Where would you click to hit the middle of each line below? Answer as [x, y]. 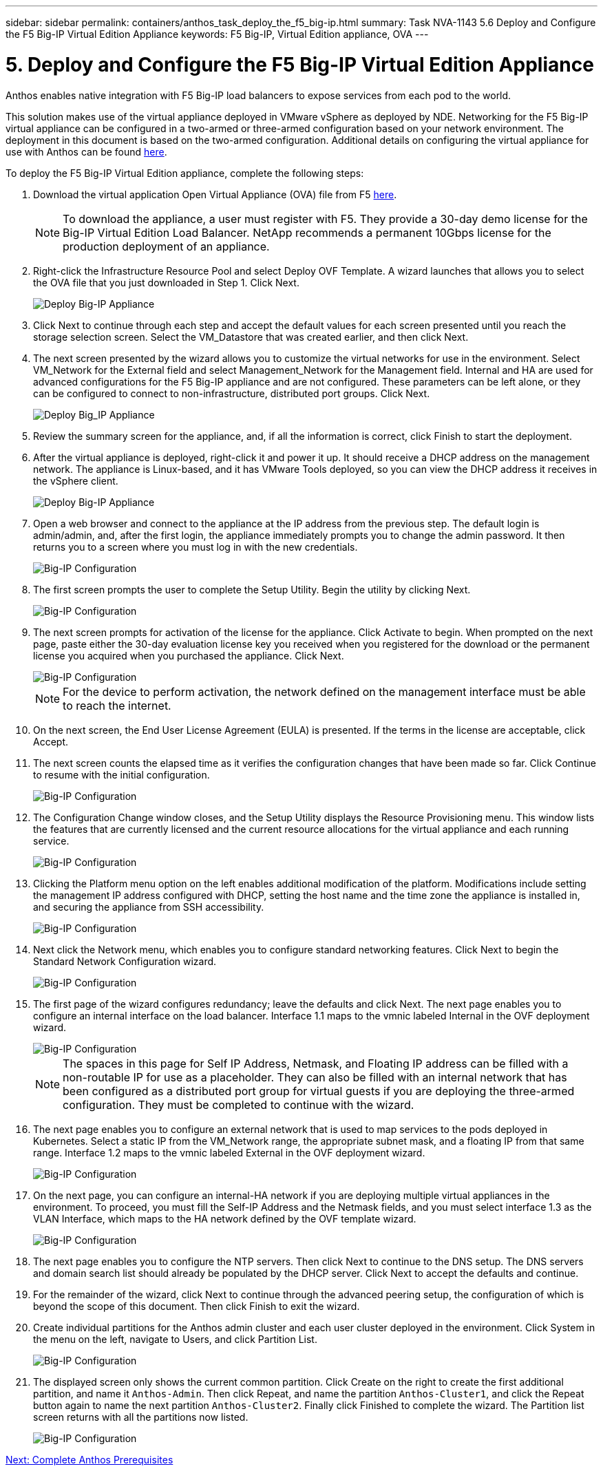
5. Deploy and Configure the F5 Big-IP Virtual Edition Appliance [300, 64]
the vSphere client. [76, 480]
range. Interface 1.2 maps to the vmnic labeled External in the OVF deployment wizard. [229, 1152]
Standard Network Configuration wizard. [125, 961]
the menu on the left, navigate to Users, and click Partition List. [175, 1339]
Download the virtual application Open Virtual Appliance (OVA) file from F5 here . [215, 194]
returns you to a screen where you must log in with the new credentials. [195, 547]
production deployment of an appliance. [166, 246]
